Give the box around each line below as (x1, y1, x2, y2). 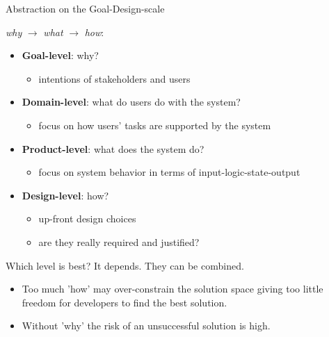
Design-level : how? (22, 188, 109, 202)
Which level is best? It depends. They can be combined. (6, 258, 244, 272)
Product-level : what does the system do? (22, 141, 204, 156)
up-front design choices (38, 211, 136, 226)
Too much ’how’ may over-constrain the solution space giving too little (22, 281, 323, 296)
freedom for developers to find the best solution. (22, 295, 227, 309)
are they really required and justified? (38, 234, 200, 249)
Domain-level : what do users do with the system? (22, 94, 241, 109)
